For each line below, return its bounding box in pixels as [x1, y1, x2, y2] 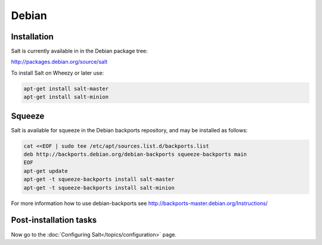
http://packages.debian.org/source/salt [11, 58, 108, 66]
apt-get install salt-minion [23, 94, 109, 101]
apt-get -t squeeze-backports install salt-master [23, 176, 175, 183]
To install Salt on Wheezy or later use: [11, 69, 104, 76]
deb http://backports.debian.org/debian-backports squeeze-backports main [23, 151, 247, 158]
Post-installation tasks [11, 215, 97, 225]
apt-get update [23, 168, 68, 174]
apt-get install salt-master [23, 85, 109, 92]
